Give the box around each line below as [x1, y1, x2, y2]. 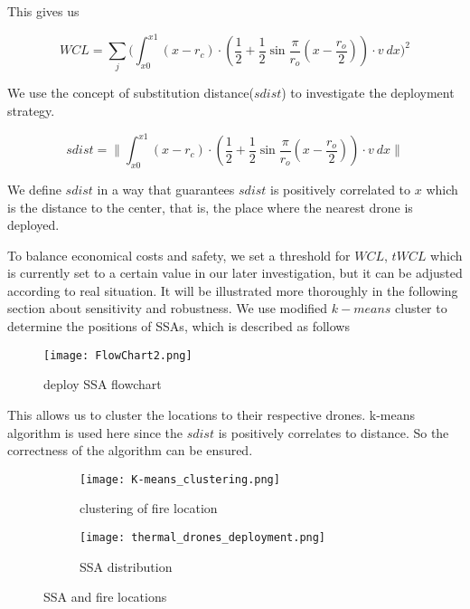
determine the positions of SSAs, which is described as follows [7, 317, 350, 336]
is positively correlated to [270, 179, 411, 198]
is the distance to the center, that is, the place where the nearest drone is [7, 197, 413, 216]
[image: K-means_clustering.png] [80, 472, 280, 486]
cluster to [395, 299, 447, 318]
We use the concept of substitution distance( [7, 83, 254, 102]
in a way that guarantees [97, 179, 235, 198]
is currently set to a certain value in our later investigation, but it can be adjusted [7, 263, 463, 282]
